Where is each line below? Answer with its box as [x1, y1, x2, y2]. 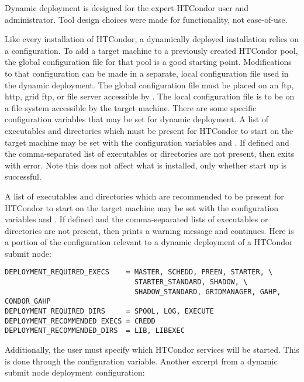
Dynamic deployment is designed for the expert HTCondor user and [5, 2, 249, 13]
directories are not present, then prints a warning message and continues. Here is [5, 224, 294, 236]
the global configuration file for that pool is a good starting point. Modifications [5, 56, 292, 68]
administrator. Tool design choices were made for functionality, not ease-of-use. [5, 13, 288, 25]
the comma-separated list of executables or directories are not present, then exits [5, 147, 295, 160]
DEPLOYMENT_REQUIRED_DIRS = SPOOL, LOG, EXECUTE [5, 307, 214, 316]
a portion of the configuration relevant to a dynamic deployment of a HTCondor [5, 236, 293, 248]
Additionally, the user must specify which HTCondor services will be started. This [5, 343, 299, 356]
